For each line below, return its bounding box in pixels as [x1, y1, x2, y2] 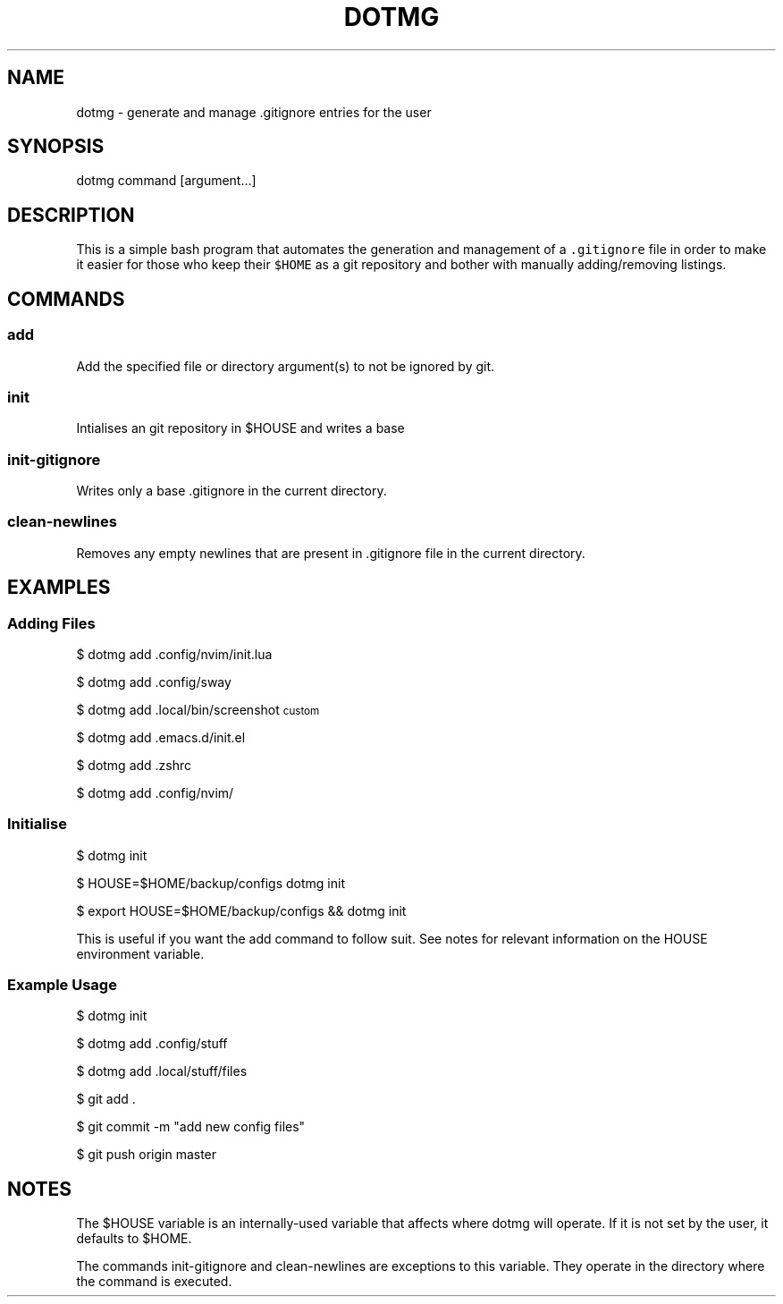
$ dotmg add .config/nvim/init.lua [76, 646, 273, 662]
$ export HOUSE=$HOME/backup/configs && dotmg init [76, 902, 407, 919]
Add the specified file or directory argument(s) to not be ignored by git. [76, 358, 495, 374]
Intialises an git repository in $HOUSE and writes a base [76, 420, 405, 436]
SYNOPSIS [7, 135, 105, 158]
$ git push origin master [76, 1147, 217, 1163]
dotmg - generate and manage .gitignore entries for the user [76, 104, 432, 120]
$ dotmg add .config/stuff [76, 1036, 228, 1052]
